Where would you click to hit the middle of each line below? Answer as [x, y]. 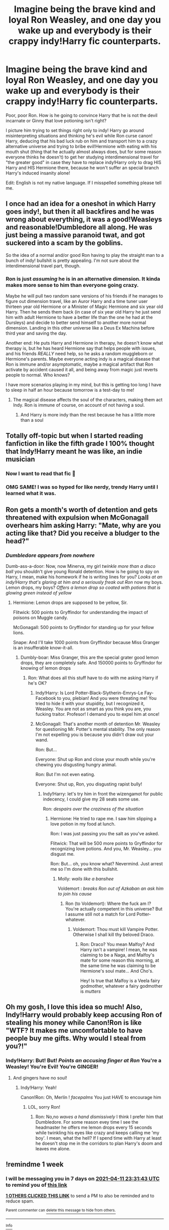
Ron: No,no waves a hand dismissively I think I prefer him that [99, 1117]
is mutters [91, 991]
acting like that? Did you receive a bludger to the [83, 533]
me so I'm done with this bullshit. [84, 869]
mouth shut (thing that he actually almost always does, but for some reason [84, 151]
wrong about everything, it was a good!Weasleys [84, 219]
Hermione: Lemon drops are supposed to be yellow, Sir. [70, 602]
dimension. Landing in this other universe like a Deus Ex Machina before [80, 328]
